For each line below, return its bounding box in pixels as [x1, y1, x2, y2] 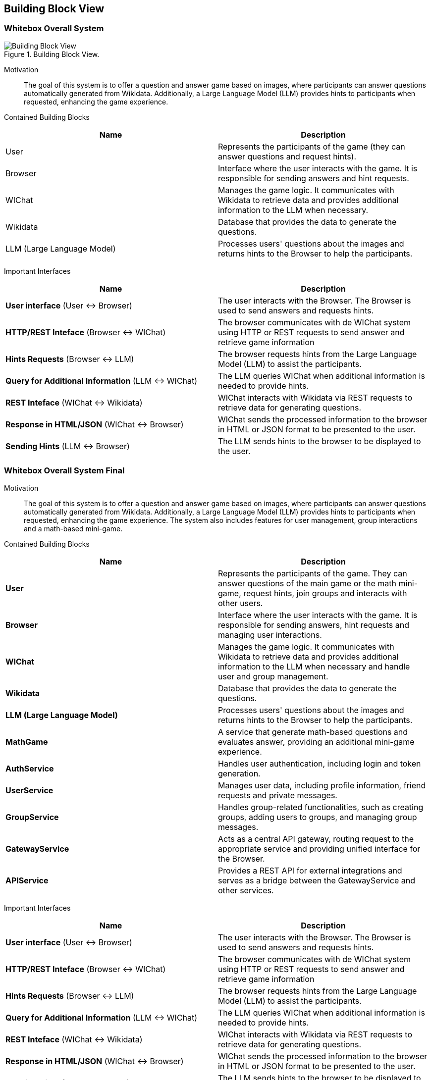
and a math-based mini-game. [24, 524, 123, 533]
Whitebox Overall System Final [4, 465, 125, 476]
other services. [218, 885, 274, 895]
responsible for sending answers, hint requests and [218, 619, 409, 630]
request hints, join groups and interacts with [243, 588, 407, 598]
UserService [5, 785, 54, 795]
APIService [5, 875, 49, 885]
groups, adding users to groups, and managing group [218, 812, 417, 822]
